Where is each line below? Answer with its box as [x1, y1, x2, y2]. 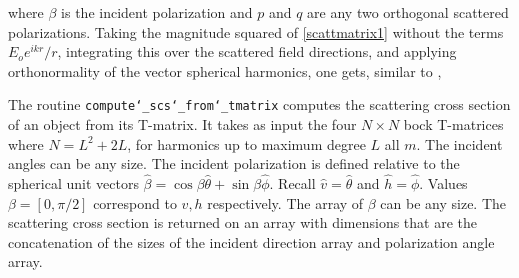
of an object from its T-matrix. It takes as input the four [8, 114, 357, 135]
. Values [419, 173, 468, 194]
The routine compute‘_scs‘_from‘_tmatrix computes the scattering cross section [8, 94, 511, 115]
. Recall [269, 173, 316, 194]
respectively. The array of [207, 192, 364, 213]
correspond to [93, 192, 177, 213]
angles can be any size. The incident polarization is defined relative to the [8, 153, 460, 174]
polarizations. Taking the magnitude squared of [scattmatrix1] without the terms [8, 21, 504, 42]
